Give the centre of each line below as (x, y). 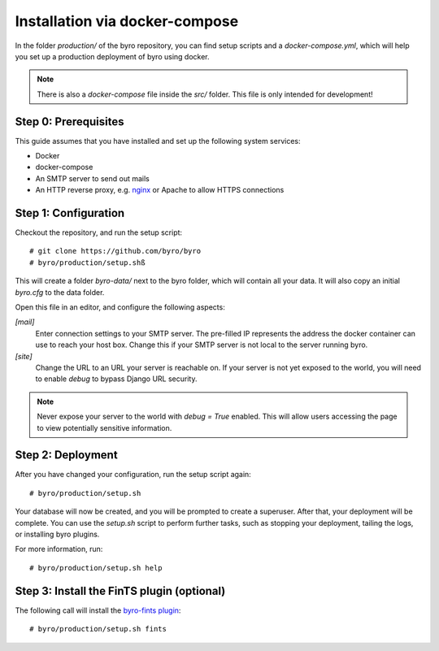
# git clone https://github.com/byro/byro (115, 251)
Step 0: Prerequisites (70, 122)
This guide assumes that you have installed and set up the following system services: (158, 141)
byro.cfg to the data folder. (60, 292)
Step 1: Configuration (70, 213)
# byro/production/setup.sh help (96, 568)
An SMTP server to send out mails (93, 178)
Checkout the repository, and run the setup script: (99, 232)
